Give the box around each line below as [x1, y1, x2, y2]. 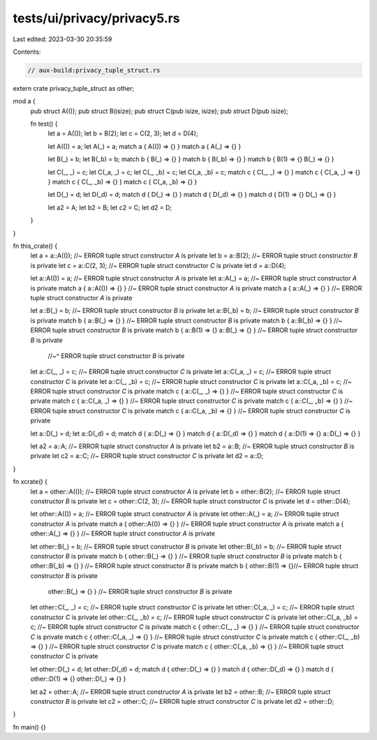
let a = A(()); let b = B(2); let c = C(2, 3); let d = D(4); [47, 129, 198, 138]
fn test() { [30, 119, 59, 128]
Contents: [13, 47, 41, 56]
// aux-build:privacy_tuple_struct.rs [27, 66, 161, 74]
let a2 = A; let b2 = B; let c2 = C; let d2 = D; [47, 203, 172, 212]
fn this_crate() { [13, 242, 58, 250]
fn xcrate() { [13, 478, 48, 486]
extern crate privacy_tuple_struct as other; [13, 84, 135, 92]
